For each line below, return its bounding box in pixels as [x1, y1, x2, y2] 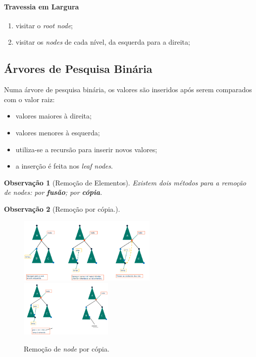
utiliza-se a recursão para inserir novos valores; [15, 144, 157, 154]
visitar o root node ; [15, 20, 73, 30]
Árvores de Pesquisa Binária [4, 61, 153, 76]
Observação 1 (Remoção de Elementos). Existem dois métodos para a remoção [4, 177, 247, 187]
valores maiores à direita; [15, 111, 92, 121]
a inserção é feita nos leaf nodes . [15, 161, 113, 171]
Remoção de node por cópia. [24, 343, 109, 354]
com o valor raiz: [4, 94, 55, 104]
